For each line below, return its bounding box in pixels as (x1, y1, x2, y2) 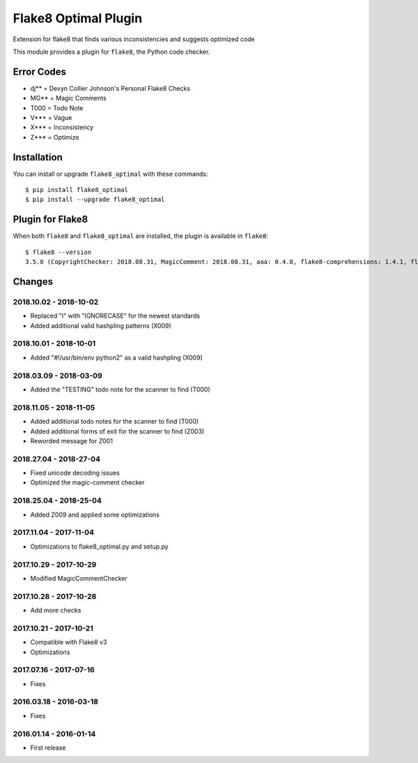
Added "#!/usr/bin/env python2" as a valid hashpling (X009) (30, 353, 203, 362)
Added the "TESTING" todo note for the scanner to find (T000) (30, 385, 210, 394)
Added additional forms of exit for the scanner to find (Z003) (30, 427, 205, 436)
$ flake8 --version (25, 248, 92, 256)
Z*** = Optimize (30, 133, 79, 141)
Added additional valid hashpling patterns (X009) (30, 321, 172, 329)
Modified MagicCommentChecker (30, 574, 128, 582)
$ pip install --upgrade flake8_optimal (25, 195, 165, 204)
